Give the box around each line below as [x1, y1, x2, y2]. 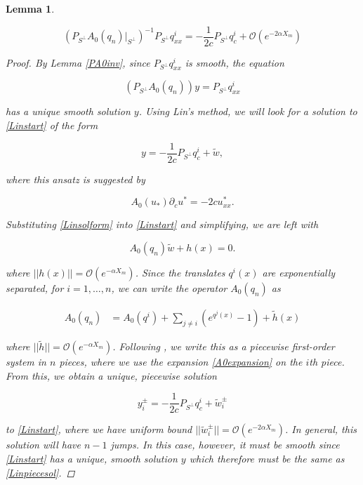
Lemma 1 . [6, 1, 55, 15]
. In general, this [285, 422, 357, 437]
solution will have [6, 437, 81, 452]
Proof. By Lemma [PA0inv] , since [6, 55, 150, 69]
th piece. [309, 354, 345, 369]
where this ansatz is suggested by [6, 171, 145, 186]
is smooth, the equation [185, 55, 284, 69]
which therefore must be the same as [189, 451, 345, 466]
